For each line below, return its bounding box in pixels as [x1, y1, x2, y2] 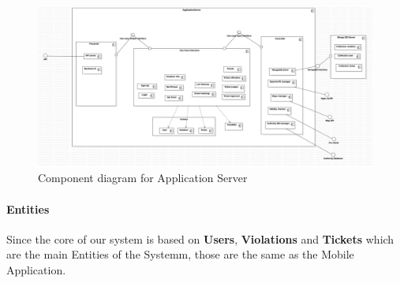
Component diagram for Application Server [38, 169, 248, 186]
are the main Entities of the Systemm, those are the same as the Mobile [6, 246, 354, 263]
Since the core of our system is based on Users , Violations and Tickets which [6, 230, 394, 247]
